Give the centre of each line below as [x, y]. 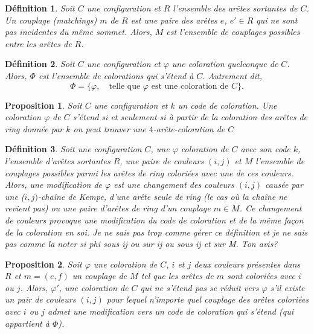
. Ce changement [271, 208]
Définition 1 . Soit [40, 8]
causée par [284, 185]
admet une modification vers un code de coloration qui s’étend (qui [171, 311]
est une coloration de [190, 86]
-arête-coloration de [189, 128]
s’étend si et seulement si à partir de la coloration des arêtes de [190, 117]
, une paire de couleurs [162, 160]
